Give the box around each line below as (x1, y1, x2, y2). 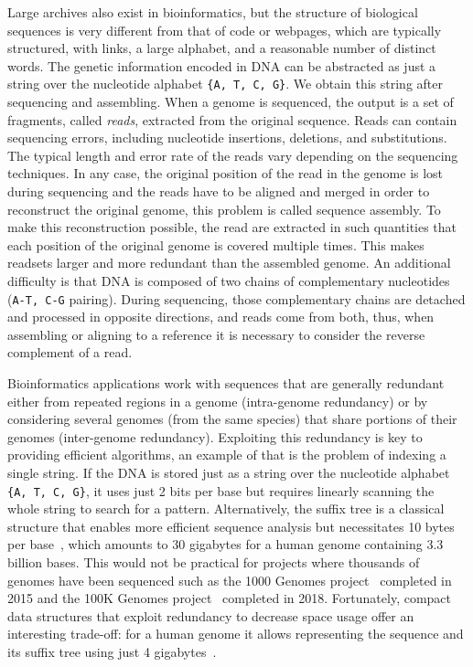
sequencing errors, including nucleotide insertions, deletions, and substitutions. (7, 128, 447, 147)
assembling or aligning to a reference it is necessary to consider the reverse (7, 324, 425, 344)
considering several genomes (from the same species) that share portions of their (7, 409, 457, 429)
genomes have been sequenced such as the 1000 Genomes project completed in (7, 570, 452, 589)
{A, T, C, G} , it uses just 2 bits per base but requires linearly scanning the (7, 481, 435, 500)
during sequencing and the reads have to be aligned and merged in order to (7, 182, 430, 200)
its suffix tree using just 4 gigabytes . (7, 641, 217, 661)
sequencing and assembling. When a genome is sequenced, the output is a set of (7, 92, 454, 111)
